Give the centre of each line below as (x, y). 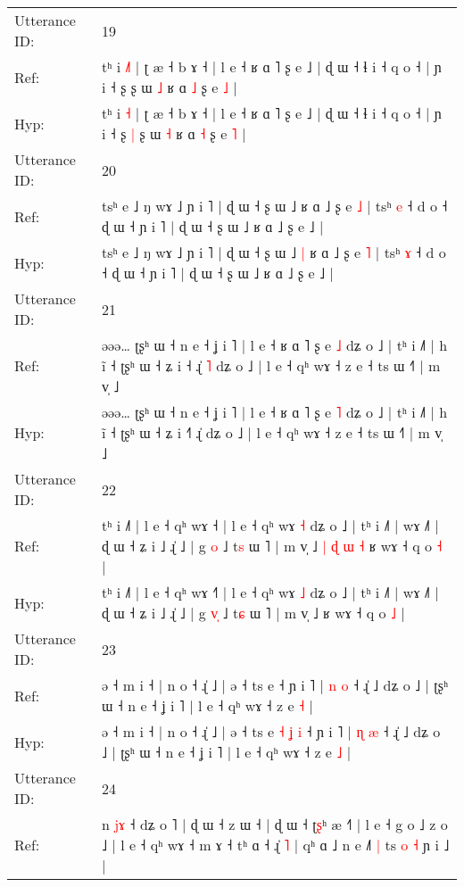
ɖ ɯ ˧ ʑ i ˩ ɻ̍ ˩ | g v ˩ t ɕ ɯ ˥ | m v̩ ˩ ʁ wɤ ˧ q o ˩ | (253, 613)
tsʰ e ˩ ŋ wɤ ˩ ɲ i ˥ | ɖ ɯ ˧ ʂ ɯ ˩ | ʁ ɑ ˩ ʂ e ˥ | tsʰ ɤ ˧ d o (273, 252)
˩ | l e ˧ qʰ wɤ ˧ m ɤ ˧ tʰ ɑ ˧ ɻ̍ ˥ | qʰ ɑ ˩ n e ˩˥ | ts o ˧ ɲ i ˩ (275, 845)
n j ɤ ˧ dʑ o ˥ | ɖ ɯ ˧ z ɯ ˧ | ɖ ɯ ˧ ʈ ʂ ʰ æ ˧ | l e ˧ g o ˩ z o (274, 824)
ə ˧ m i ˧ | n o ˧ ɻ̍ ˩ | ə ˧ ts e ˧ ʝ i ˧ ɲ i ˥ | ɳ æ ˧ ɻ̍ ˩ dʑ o (271, 731)
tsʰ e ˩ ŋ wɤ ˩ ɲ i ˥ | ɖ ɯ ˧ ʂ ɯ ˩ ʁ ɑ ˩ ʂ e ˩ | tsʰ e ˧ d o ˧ (274, 206)
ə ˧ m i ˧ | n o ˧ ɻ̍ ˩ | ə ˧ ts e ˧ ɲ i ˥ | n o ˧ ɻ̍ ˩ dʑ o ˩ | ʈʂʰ (275, 685)
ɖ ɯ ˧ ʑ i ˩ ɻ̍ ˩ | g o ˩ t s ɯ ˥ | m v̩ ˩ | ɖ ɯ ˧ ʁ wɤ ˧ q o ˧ (272, 546)
